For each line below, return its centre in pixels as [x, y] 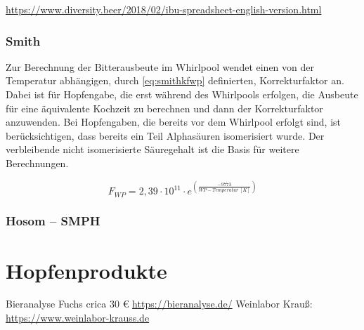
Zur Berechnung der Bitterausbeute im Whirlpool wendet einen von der [160, 66]
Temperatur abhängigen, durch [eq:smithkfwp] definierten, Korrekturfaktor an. [175, 80]
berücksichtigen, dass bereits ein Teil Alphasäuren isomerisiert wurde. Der [165, 135]
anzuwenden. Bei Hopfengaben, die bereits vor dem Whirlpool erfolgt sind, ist [174, 122]
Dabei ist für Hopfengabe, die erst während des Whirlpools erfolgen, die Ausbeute [182, 94]
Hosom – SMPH [53, 221]
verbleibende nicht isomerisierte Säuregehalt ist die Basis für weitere [152, 149]
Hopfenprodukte [86, 270]
